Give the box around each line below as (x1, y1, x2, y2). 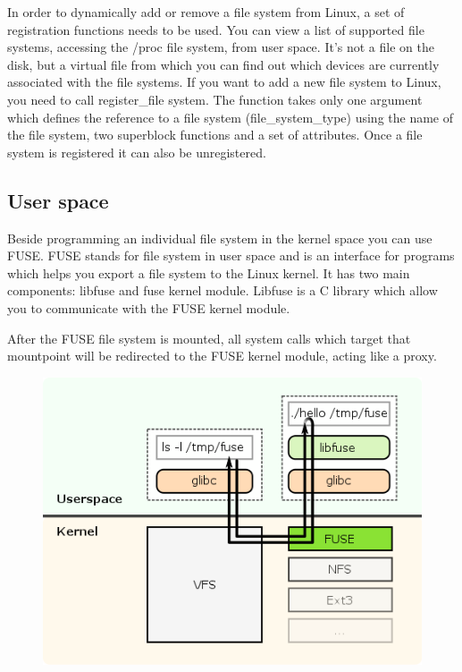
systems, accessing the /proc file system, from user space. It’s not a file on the (7, 38, 434, 56)
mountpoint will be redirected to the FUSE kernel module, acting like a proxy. (7, 346, 437, 365)
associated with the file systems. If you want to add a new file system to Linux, (7, 72, 441, 91)
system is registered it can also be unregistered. (7, 142, 266, 161)
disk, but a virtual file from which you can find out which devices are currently (7, 55, 440, 73)
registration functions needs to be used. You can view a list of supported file (7, 20, 424, 38)
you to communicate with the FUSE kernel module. (7, 298, 290, 317)
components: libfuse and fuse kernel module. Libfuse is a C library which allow (7, 281, 438, 300)
